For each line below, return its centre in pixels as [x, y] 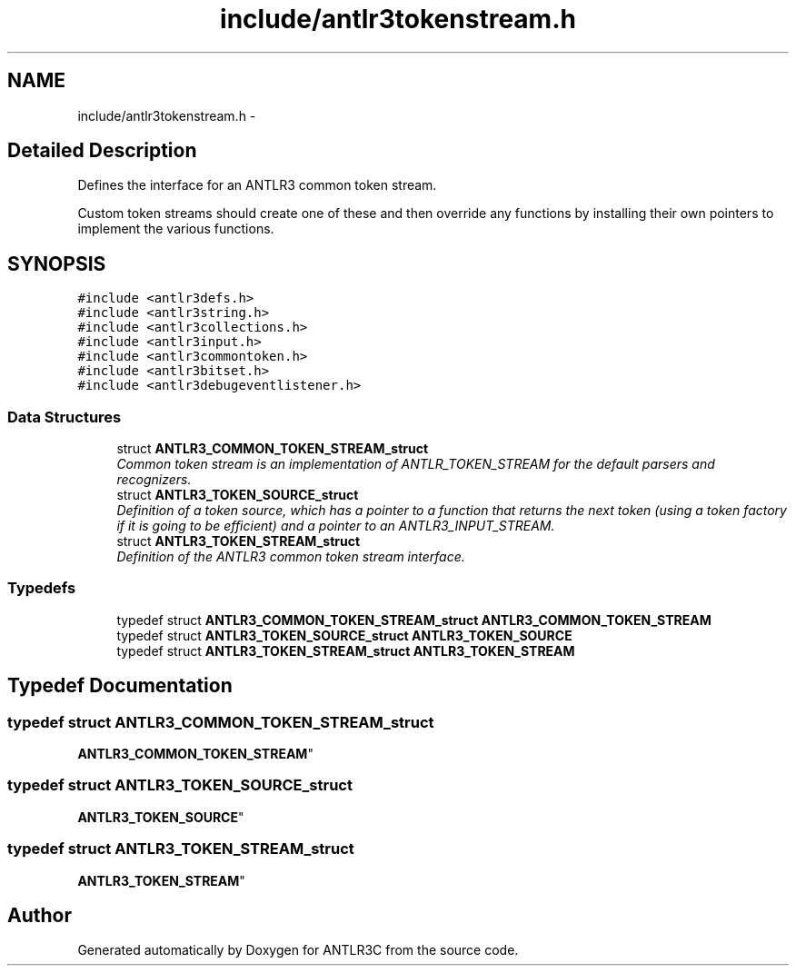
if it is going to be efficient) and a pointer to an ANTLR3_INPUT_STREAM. [336, 526]
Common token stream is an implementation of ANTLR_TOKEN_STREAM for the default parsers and [416, 464]
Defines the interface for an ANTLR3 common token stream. [257, 185]
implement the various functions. [176, 229]
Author [40, 915]
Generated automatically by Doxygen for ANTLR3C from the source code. [298, 950]
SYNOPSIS [57, 263]
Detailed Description [102, 151]
